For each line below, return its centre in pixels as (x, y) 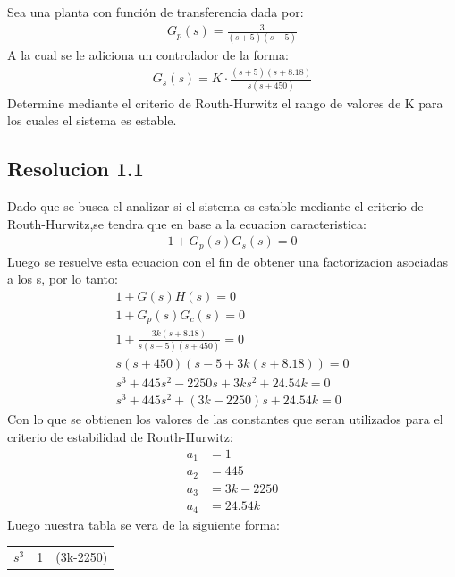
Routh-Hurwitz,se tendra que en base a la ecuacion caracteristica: (187, 223)
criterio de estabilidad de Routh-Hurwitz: (120, 436)
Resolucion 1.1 (76, 169)
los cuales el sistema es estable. (92, 120)
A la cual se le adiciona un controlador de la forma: (148, 55)
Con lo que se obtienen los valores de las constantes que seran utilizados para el (225, 419)
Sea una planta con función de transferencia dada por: (156, 12)
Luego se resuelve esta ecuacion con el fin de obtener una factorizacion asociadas (227, 261)
